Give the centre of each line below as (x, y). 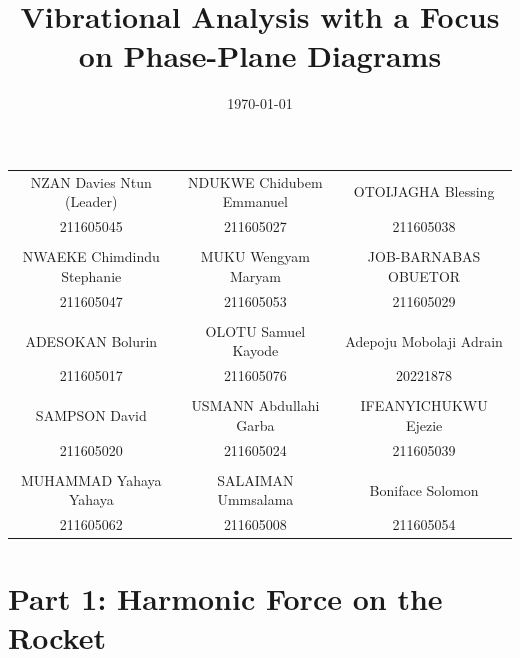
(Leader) (91, 201)
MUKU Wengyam (255, 256)
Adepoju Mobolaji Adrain (424, 340)
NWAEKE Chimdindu (91, 256)
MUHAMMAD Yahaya (91, 479)
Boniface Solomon (424, 489)
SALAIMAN (255, 479)
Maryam (255, 275)
